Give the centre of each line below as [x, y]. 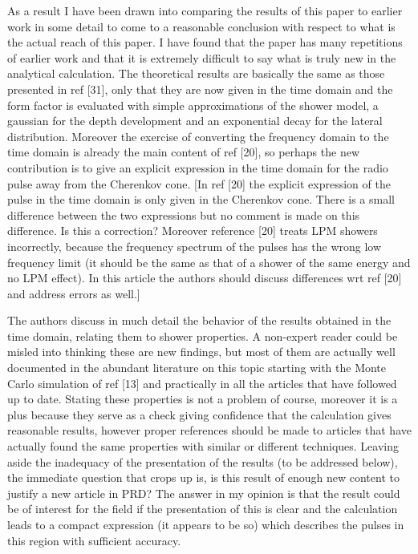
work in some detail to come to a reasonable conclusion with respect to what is [201, 26]
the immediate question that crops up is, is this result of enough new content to [203, 477]
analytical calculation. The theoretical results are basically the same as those [196, 73]
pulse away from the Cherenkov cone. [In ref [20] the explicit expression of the [199, 183]
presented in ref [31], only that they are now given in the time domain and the [200, 89]
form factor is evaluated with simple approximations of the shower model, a [193, 105]
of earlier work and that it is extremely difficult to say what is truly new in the [202, 57]
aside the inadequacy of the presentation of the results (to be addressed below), [203, 461]
